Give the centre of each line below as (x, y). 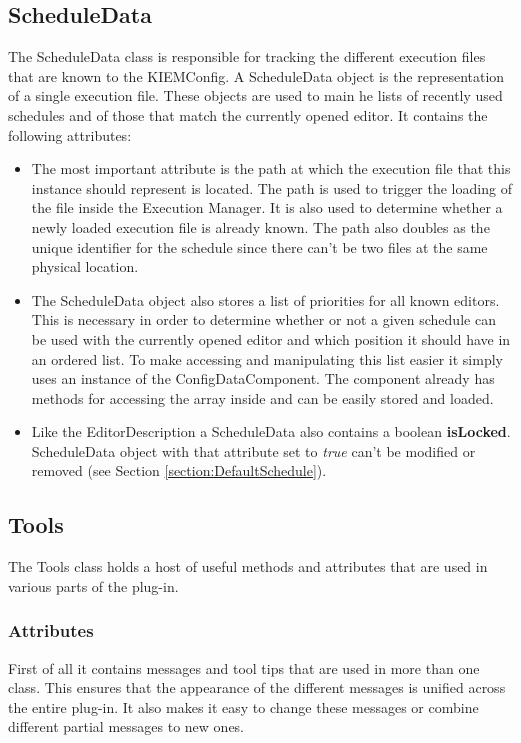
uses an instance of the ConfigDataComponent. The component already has (263, 378)
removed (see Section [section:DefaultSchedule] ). (179, 470)
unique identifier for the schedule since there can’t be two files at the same (259, 246)
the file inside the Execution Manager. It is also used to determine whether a (267, 207)
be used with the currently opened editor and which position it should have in (271, 338)
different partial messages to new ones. (126, 726)
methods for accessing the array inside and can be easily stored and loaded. (262, 397)
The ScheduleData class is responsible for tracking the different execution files (247, 56)
